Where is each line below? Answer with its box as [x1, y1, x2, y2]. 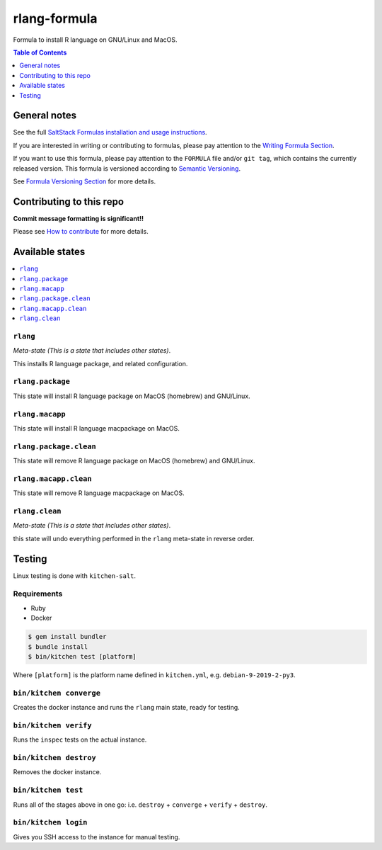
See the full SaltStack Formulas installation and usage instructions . [13, 128, 208, 137]
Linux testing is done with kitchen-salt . [13, 571, 137, 580]
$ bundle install [28, 642, 88, 651]
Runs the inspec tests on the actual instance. [13, 735, 147, 744]
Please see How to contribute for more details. [13, 227, 149, 236]
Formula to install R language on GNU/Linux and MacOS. [13, 35, 178, 44]
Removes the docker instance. [13, 768, 102, 776]
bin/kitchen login [13, 818, 88, 827]
